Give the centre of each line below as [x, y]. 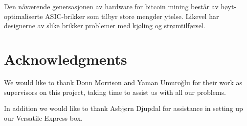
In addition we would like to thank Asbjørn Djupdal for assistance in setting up [123, 108]
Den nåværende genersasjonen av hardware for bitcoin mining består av [111, 6]
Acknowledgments [66, 59]
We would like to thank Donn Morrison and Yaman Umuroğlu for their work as [123, 82]
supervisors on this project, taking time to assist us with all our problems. [115, 92]
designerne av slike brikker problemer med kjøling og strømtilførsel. [105, 26]
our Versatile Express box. [43, 117]
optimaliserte [23, 16]
